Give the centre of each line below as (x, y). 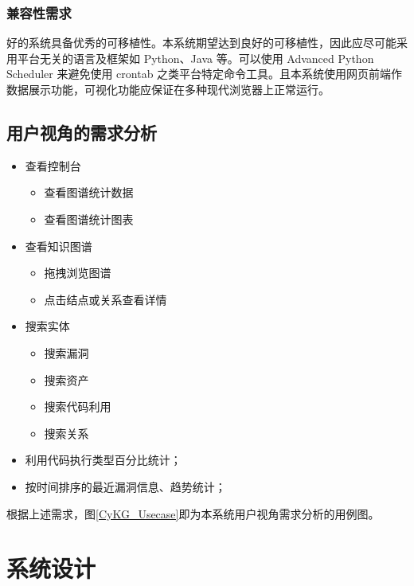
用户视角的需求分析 (82, 132)
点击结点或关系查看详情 (105, 299)
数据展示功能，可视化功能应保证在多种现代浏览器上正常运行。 (168, 89)
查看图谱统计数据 (89, 192)
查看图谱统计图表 (89, 219)
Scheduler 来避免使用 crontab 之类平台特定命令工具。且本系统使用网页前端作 (205, 74)
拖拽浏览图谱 (78, 273)
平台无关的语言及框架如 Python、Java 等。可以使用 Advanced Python (195, 58)
